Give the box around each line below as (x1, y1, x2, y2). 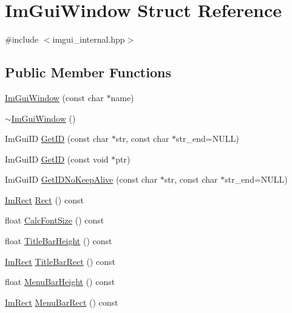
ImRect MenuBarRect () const (5, 295, 118, 308)
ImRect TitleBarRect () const (5, 255, 115, 267)
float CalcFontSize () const (5, 214, 104, 227)
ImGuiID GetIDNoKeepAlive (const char (5, 173, 158, 186)
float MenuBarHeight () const (5, 275, 115, 288)
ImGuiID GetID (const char (5, 132, 109, 145)
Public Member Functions (5, 63, 171, 82)
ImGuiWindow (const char (5, 91, 104, 104)
